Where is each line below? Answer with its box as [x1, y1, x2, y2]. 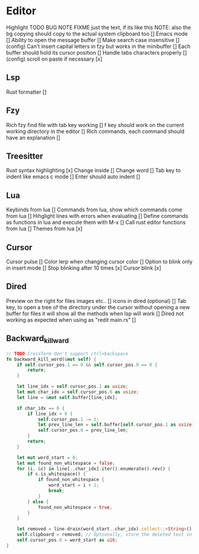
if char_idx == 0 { [17, 405, 65, 411]
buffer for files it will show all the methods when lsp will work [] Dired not [6, 310, 184, 317]
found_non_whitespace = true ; [37, 504, 113, 510]
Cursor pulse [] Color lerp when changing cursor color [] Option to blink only [6, 258, 193, 265]
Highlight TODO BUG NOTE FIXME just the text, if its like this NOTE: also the [6, 24, 191, 31]
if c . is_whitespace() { [27, 471, 86, 477]
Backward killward [6, 334, 69, 345]
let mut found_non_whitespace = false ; [17, 460, 115, 466]
